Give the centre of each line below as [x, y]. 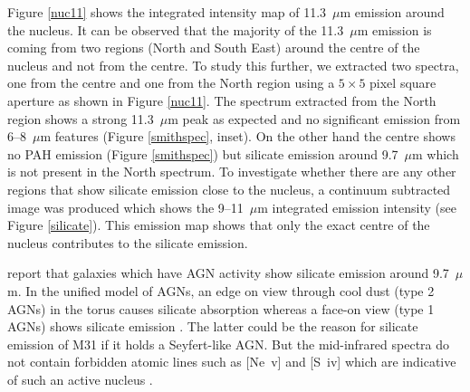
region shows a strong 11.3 [81, 118]
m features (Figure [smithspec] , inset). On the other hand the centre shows [248, 136]
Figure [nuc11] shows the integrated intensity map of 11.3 [167, 12]
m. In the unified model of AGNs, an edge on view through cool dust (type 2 [221, 290]
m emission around [392, 12]
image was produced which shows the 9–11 [125, 207]
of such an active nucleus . [80, 379]
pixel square [403, 83]
